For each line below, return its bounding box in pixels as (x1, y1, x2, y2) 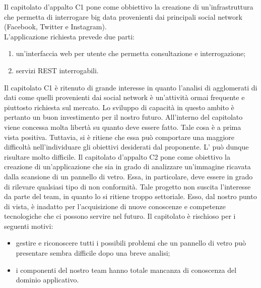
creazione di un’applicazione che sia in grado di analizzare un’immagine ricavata (4, 161, 251, 172)
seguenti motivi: (4, 220, 53, 231)
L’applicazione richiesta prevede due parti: (4, 31, 135, 41)
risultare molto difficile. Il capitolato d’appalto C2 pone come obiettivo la (4, 151, 230, 162)
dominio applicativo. (16, 274, 79, 285)
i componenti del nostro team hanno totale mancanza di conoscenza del (16, 264, 237, 275)
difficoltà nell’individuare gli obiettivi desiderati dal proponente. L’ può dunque (4, 141, 249, 152)
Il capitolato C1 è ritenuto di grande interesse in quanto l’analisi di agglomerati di (4, 82, 257, 92)
